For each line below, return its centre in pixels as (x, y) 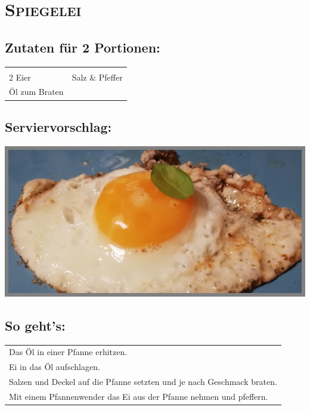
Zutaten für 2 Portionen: (83, 47)
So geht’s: (35, 325)
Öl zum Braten (36, 92)
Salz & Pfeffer (97, 77)
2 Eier (20, 77)
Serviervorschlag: (58, 126)
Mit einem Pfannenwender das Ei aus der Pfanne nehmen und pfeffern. (139, 396)
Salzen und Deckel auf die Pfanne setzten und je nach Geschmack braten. (143, 381)
